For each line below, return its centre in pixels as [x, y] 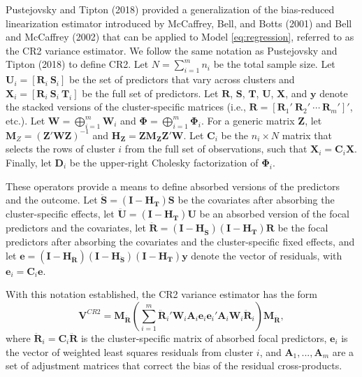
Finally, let [29, 162]
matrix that [307, 135]
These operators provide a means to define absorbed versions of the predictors [173, 186]
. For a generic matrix [248, 120]
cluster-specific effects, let [60, 214]
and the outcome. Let [52, 200]
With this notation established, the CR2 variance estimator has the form [161, 294]
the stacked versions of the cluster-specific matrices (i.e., [126, 107]
